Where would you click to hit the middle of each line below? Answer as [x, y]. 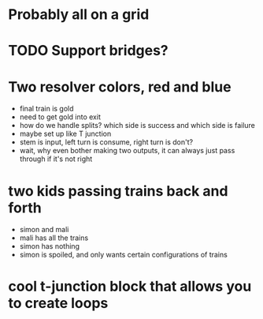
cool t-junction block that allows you [130, 287]
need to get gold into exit [60, 117]
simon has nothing [50, 246]
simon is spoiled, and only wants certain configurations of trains [124, 255]
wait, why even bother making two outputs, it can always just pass [127, 151]
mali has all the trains [54, 238]
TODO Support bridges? [89, 51]
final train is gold [46, 109]
